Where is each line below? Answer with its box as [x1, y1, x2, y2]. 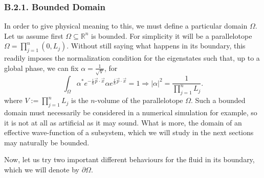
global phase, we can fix [4, 62, 79, 73]
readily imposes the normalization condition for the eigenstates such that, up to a [4, 53, 260, 63]
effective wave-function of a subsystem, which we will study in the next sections [4, 127, 254, 138]
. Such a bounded [191, 95, 246, 106]
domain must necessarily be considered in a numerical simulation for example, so [4, 107, 257, 118]
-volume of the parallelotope [95, 95, 183, 106]
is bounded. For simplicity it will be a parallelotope [91, 30, 252, 41]
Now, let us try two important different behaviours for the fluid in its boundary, [4, 154, 255, 165]
